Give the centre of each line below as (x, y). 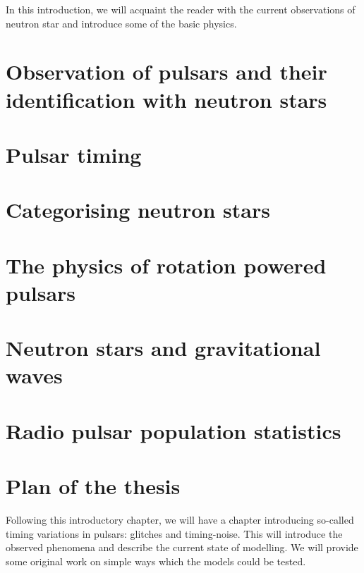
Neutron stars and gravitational (163, 348)
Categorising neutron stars (138, 210)
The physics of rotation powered (166, 265)
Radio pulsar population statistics (174, 430)
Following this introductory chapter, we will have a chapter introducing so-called (180, 520)
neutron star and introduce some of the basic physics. (121, 23)
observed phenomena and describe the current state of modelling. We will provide (182, 547)
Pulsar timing (74, 154)
